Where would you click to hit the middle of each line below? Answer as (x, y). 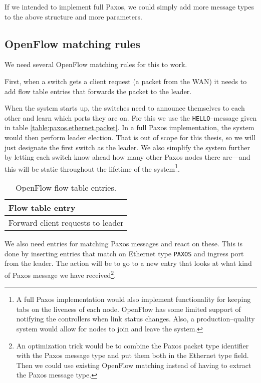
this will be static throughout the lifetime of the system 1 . (92, 168)
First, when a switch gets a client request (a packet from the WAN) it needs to (126, 81)
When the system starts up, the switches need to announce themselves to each (125, 108)
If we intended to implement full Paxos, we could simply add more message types (129, 7)
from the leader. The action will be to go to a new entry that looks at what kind (128, 263)
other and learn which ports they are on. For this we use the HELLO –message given (131, 117)
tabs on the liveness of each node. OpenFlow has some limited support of (128, 309)
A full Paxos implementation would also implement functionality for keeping (134, 299)
